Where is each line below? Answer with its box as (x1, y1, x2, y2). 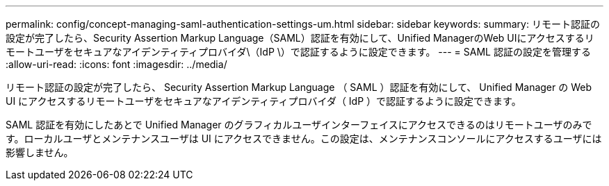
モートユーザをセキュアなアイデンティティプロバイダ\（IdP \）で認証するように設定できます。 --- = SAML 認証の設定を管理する (6, 46, 591, 58)
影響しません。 (6, 146, 74, 158)
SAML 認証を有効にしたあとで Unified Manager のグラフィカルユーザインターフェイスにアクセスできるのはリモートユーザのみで (6, 119, 592, 130)
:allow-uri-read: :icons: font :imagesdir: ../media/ (6, 58, 227, 70)
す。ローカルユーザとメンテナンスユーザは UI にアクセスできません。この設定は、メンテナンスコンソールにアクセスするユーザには (6, 133, 602, 144)
